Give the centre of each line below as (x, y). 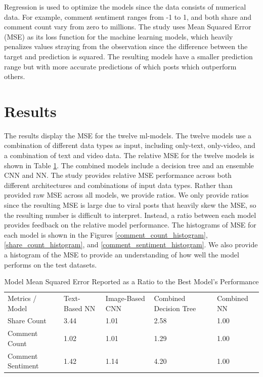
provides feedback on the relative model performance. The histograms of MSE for (130, 225)
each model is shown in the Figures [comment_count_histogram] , (106, 234)
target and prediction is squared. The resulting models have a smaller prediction (128, 56)
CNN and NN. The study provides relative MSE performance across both (118, 175)
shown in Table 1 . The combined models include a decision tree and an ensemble (129, 165)
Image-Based (125, 298)
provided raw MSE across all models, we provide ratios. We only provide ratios (126, 195)
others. (15, 76)
